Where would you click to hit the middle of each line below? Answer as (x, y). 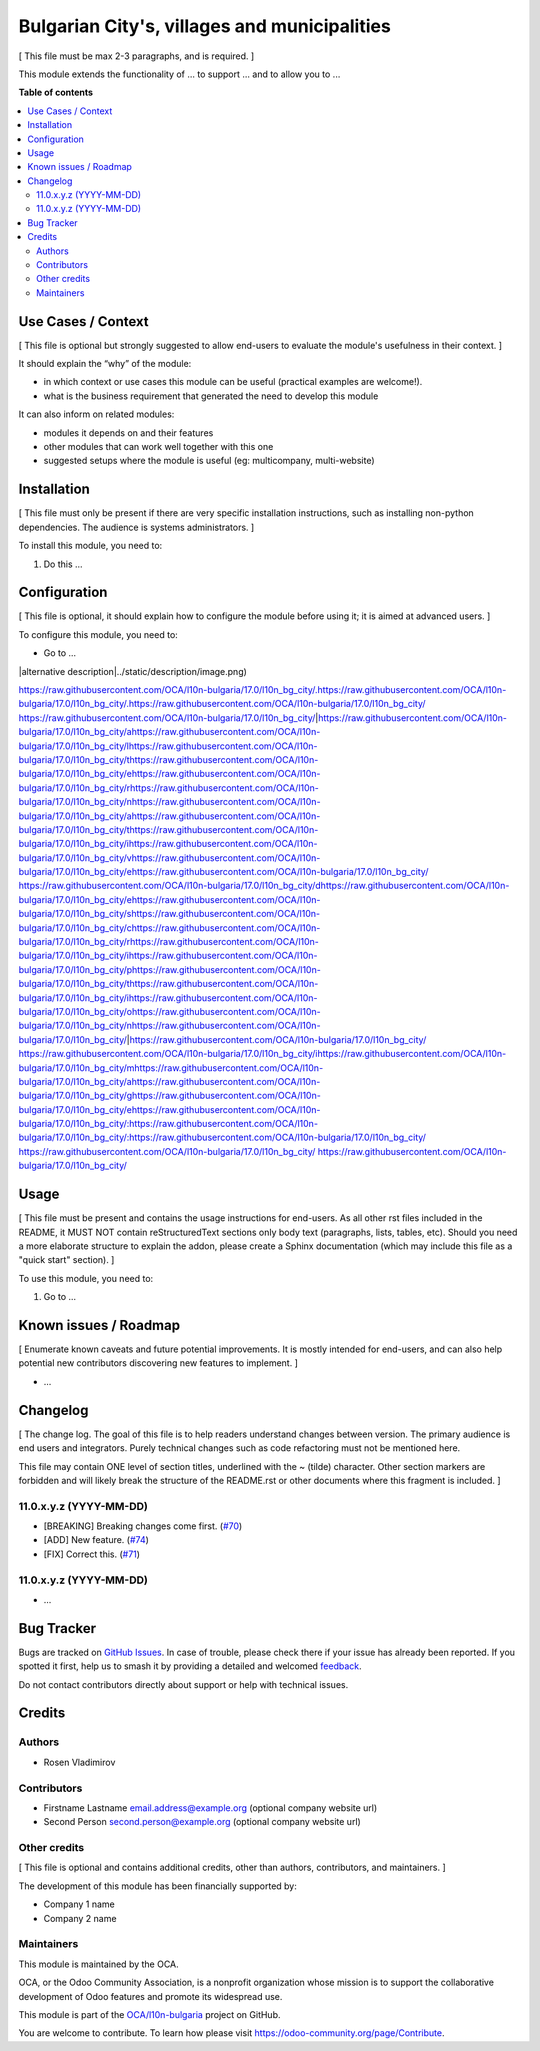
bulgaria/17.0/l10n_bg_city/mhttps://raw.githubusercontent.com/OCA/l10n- (171, 1067)
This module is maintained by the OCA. (98, 1964)
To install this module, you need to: (90, 546)
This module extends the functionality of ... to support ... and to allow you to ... (179, 74)
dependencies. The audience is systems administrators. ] (136, 527)
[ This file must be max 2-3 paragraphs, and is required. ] (136, 56)
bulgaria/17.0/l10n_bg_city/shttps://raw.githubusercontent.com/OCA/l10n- (169, 914)
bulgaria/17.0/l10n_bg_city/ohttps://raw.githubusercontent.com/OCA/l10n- (169, 1011)
